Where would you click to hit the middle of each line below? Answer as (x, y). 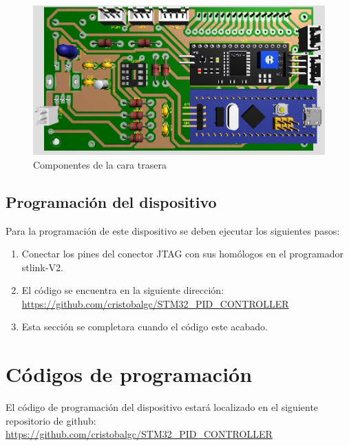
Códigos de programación (129, 374)
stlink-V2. (42, 267)
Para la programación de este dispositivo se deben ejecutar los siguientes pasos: (173, 230)
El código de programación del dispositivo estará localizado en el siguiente (162, 407)
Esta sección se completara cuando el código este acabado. (145, 327)
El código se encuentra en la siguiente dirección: (123, 290)
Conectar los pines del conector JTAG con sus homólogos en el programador (182, 254)
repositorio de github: (51, 420)
